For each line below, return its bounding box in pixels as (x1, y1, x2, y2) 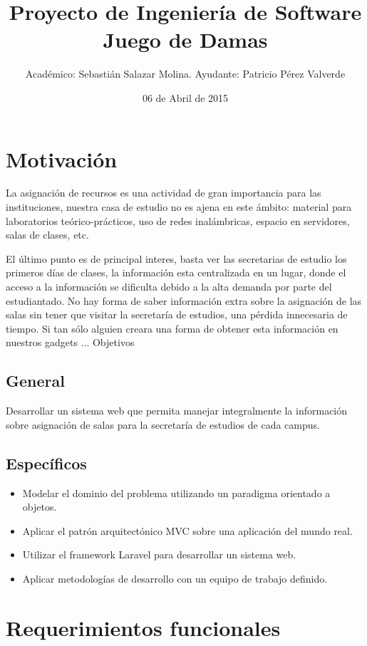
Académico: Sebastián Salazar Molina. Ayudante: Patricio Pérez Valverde (25, 66, 346, 81)
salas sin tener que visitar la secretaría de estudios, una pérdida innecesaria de (6, 307, 348, 322)
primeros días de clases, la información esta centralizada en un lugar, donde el (6, 265, 346, 280)
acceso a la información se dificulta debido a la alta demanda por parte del (6, 279, 332, 293)
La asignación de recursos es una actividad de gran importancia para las (6, 185, 321, 200)
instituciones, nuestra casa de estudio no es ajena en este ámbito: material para (6, 199, 352, 214)
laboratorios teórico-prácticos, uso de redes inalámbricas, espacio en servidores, (6, 213, 350, 228)
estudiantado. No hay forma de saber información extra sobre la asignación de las (6, 293, 362, 308)
